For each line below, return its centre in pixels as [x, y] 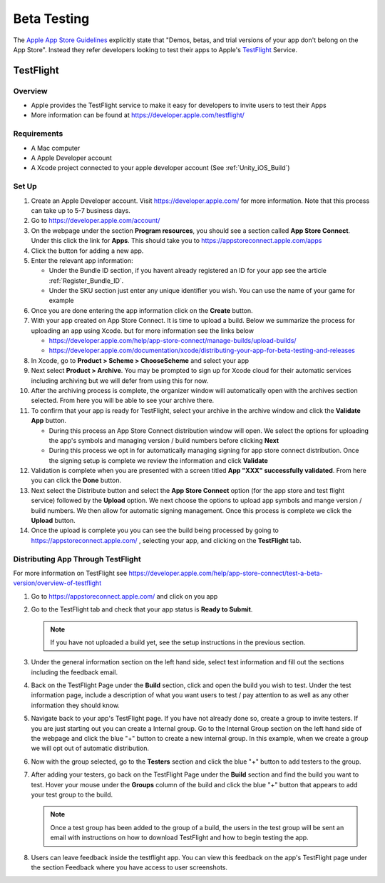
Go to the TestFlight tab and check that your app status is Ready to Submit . [142, 609]
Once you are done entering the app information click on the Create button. [142, 310]
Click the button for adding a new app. [87, 251]
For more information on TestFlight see [70, 573]
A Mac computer [56, 148]
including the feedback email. [75, 672]
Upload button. [53, 521]
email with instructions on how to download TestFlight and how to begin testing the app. [180, 838]
